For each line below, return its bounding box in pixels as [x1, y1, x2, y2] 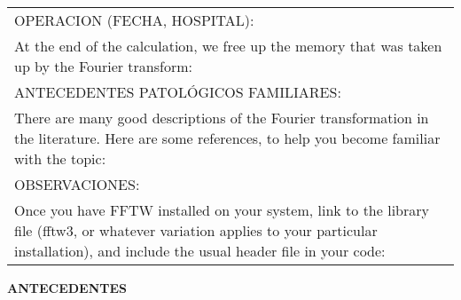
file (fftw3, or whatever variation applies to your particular [14, 220, 378, 241]
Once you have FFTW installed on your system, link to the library [14, 200, 429, 220]
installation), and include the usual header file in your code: [14, 241, 386, 261]
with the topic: [14, 148, 106, 169]
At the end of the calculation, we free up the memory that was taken [14, 36, 442, 56]
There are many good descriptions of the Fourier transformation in [14, 107, 429, 128]
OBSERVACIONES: [14, 174, 140, 194]
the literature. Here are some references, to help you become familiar [14, 128, 441, 148]
